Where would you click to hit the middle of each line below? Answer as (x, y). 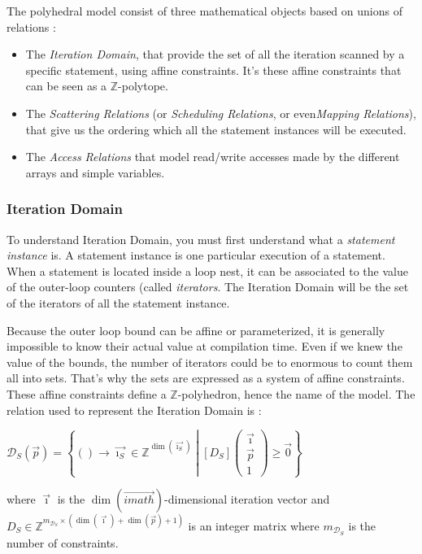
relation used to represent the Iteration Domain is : (134, 410)
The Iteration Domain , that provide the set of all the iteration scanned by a (215, 54)
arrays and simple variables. (95, 172)
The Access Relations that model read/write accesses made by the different (213, 157)
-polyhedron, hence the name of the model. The (296, 393)
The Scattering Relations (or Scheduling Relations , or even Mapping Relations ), (221, 113)
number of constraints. (63, 542)
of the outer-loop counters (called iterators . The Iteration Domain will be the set (208, 287)
